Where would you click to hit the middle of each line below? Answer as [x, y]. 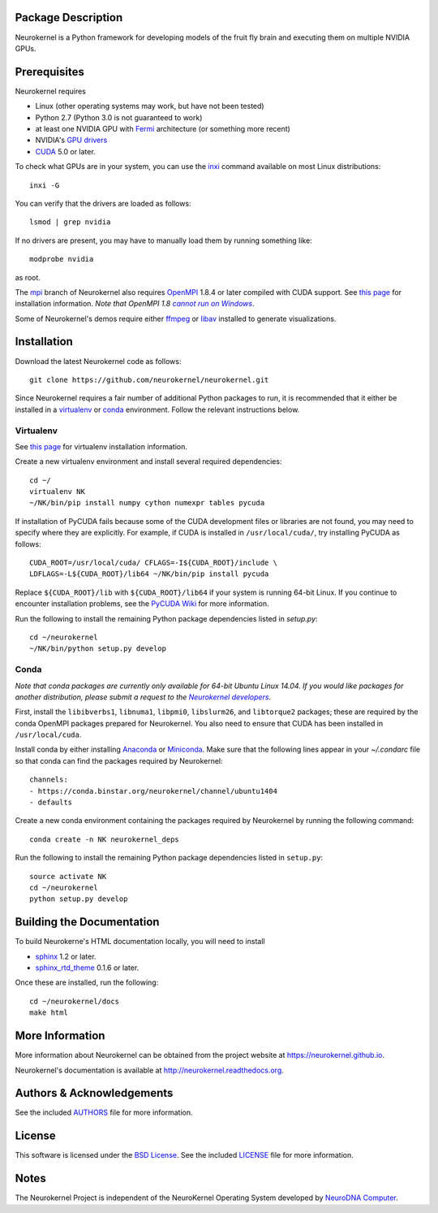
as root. [28, 277]
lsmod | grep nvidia [70, 222]
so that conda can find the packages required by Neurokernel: [119, 760]
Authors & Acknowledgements [94, 1093]
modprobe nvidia [62, 259]
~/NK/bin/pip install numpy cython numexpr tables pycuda [147, 503]
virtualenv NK [57, 492]
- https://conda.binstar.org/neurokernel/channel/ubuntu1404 [153, 791]
